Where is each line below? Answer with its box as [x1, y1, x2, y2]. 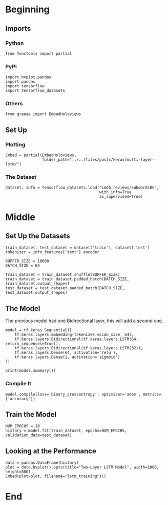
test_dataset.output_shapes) [5, 290, 68, 295]
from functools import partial [5, 51, 72, 56]
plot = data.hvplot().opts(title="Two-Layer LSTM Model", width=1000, [5, 465, 159, 470]
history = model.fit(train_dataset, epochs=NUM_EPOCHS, [5, 428, 127, 434]
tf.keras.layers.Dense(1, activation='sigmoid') [14, 354, 120, 360]
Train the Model [5, 410, 57, 419]
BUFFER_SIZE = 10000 [5, 258, 50, 264]
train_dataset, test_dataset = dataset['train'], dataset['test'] [5, 245, 150, 250]
